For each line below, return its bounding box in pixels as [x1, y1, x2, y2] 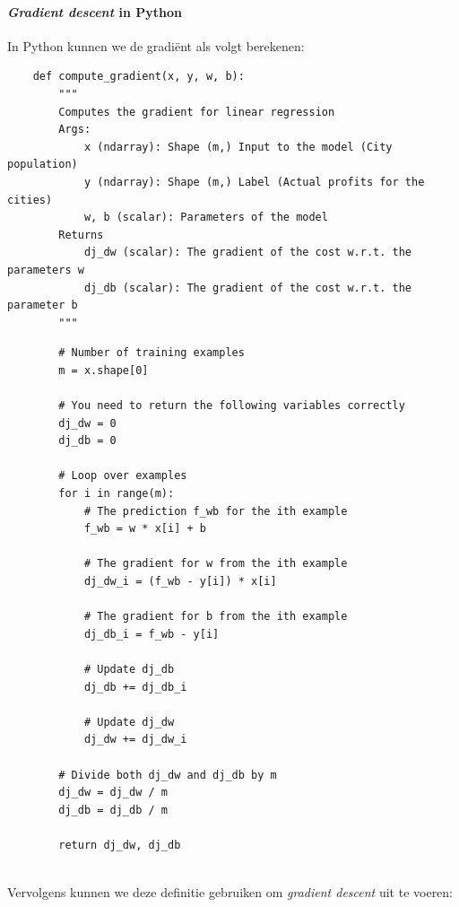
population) [7, 158, 78, 171]
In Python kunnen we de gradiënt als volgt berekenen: [7, 36, 305, 55]
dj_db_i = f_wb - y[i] [83, 627, 220, 641]
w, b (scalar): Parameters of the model [83, 211, 328, 224]
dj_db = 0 [58, 434, 117, 448]
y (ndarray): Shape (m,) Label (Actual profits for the [83, 175, 425, 188]
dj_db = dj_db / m [58, 803, 168, 816]
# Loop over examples [58, 469, 187, 483]
